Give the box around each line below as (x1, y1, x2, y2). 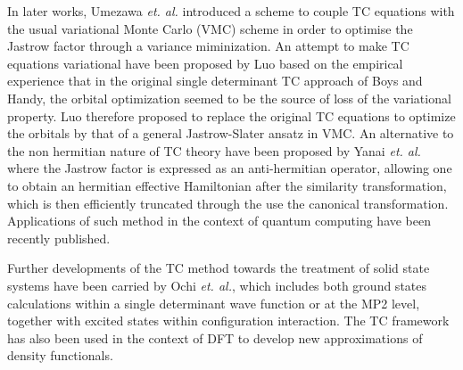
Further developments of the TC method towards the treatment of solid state (7, 259, 430, 277)
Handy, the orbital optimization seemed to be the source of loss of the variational (7, 88, 451, 107)
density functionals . (7, 346, 113, 365)
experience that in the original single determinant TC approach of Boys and (7, 71, 423, 90)
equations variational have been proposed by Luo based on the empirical (7, 53, 403, 72)
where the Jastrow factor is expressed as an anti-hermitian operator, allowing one (7, 159, 452, 177)
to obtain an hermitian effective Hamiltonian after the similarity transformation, (7, 176, 447, 194)
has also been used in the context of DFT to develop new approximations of (7, 328, 423, 347)
